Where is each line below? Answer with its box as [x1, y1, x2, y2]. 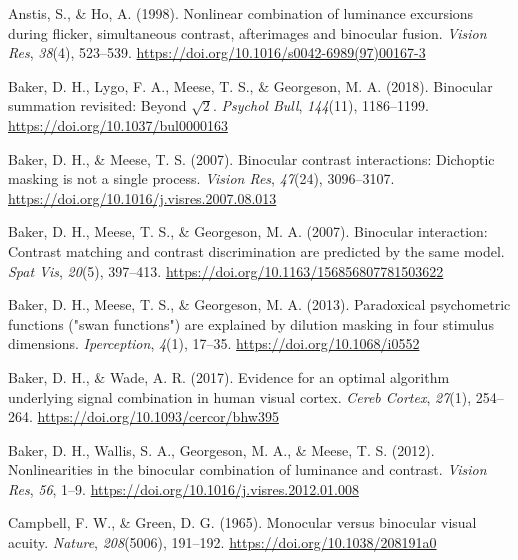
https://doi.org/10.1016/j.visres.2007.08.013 [8, 187, 277, 208]
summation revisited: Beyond [8, 95, 187, 116]
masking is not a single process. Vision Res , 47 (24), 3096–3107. [8, 168, 395, 189]
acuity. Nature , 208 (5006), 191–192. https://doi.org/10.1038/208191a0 [8, 532, 437, 553]
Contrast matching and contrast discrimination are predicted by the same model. [8, 240, 505, 261]
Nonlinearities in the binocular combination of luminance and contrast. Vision [8, 459, 487, 480]
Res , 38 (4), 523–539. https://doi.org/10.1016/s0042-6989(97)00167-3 [8, 42, 426, 63]
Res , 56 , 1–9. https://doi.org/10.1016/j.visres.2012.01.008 [8, 478, 359, 499]
